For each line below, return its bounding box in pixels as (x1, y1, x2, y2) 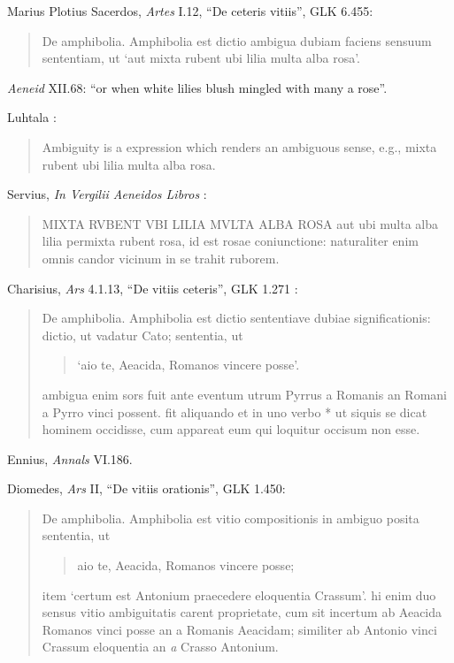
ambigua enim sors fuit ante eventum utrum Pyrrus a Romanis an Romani (42, 385, 448, 403)
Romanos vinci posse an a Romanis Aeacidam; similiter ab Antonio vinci (42, 620, 437, 638)
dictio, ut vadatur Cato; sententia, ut (42, 325, 243, 344)
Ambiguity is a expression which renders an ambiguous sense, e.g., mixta (42, 137, 437, 156)
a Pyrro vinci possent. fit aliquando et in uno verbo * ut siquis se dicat (42, 402, 427, 421)
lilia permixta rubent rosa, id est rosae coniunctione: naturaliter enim (42, 232, 419, 250)
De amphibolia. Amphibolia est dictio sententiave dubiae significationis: (42, 309, 431, 327)
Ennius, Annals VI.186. (7, 449, 133, 468)
